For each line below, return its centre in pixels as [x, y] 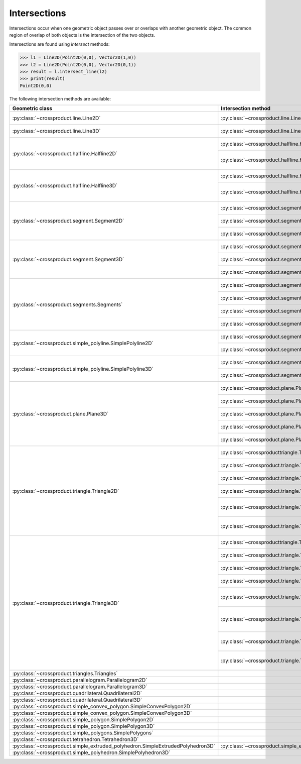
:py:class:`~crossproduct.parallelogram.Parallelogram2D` [80, 680]
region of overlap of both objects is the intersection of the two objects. [82, 35]
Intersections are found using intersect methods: [59, 44]
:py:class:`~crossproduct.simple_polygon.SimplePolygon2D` [84, 720]
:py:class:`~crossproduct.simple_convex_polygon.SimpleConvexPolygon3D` [102, 713]
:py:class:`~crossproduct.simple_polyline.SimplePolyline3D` [83, 369]
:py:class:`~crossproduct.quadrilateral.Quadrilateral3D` [77, 700]
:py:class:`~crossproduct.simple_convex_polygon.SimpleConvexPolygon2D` [102, 707]
